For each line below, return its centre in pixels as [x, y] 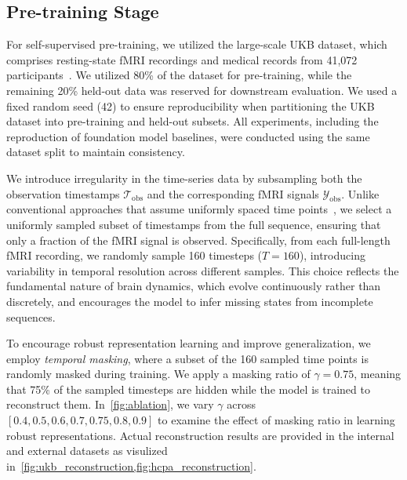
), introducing [332, 255]
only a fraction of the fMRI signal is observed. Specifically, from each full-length [198, 240]
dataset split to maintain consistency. [96, 152]
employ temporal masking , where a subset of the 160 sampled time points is [187, 358]
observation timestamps [63, 193]
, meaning [378, 374]
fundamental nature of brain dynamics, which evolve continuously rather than [194, 286]
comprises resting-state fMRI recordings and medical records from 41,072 [182, 59]
